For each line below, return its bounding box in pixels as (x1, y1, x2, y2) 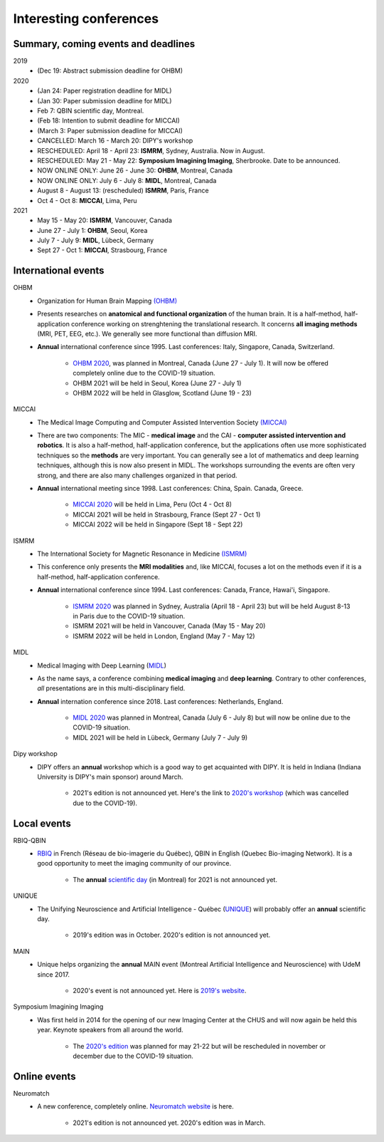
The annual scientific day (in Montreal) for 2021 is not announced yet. (73, 875, 277, 883)
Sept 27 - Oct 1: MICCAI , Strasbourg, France (37, 246, 167, 254)
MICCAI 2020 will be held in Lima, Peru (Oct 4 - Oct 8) (73, 500, 233, 509)
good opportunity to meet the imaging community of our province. (37, 859, 231, 868)
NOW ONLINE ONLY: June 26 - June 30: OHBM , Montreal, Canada (37, 166, 233, 175)
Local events (13, 817, 71, 829)
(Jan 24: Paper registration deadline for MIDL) (37, 86, 172, 95)
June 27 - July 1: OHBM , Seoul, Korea (37, 226, 148, 234)
